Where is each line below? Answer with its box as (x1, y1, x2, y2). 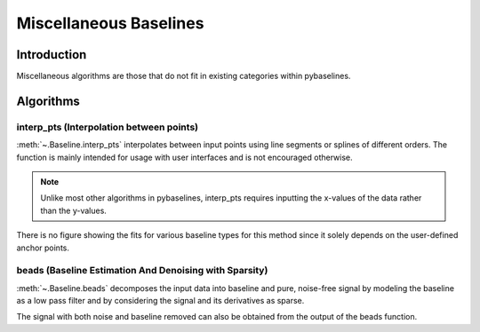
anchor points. (16, 242, 70, 253)
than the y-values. (40, 205, 107, 216)
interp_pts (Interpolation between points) (16, 121, 199, 133)
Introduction (16, 47, 87, 62)
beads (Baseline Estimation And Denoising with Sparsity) (16, 265, 268, 277)
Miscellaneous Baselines (16, 13, 204, 33)
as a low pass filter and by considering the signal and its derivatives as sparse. (16, 296, 305, 306)
